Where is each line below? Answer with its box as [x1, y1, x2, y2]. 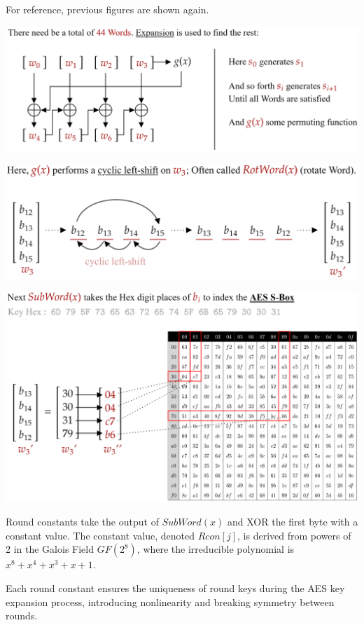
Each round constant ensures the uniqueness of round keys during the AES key [6, 580, 345, 595]
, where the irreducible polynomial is [136, 542, 295, 556]
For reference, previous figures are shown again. [6, 2, 209, 16]
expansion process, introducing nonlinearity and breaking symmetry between [6, 594, 335, 609]
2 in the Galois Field [6, 542, 94, 556]
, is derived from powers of [237, 528, 351, 542]
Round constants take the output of [6, 514, 159, 529]
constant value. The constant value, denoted [6, 528, 195, 542]
